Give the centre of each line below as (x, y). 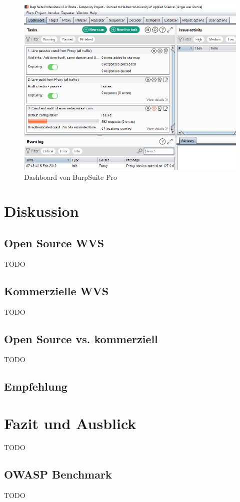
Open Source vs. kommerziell (81, 338)
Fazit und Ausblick (70, 423)
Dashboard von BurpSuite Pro (70, 177)
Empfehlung (36, 386)
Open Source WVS (54, 243)
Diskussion (41, 211)
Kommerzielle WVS (56, 290)
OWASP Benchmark (58, 474)
